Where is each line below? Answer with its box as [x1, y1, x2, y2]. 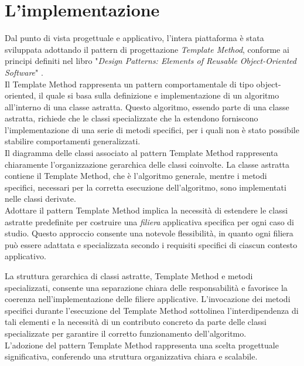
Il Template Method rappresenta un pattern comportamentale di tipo [5, 77, 254, 90]
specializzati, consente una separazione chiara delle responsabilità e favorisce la [5, 281, 288, 293]
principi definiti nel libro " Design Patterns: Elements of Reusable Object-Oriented [5, 55, 296, 67]
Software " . [5, 66, 43, 78]
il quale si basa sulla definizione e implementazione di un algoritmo [38, 89, 279, 101]
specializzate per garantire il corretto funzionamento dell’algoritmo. [5, 327, 247, 339]
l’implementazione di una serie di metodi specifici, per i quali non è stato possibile [5, 123, 299, 135]
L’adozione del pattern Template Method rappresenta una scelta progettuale [5, 338, 279, 351]
